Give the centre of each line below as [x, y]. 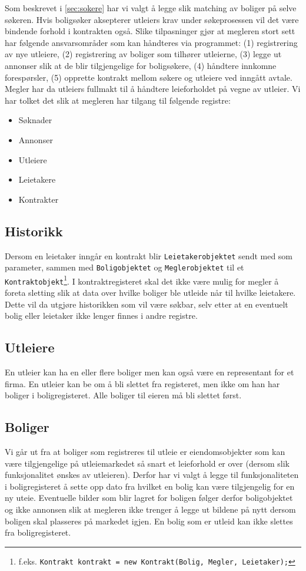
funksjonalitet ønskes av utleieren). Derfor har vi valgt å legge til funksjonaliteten [152, 475]
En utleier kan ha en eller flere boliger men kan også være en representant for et [149, 372]
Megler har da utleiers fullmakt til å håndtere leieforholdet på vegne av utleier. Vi [153, 89]
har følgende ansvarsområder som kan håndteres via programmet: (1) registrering [151, 42]
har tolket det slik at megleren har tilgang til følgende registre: [118, 100]
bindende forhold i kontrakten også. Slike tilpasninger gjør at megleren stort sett [150, 31]
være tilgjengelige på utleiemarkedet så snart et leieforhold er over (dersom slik [147, 463]
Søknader [35, 120]
